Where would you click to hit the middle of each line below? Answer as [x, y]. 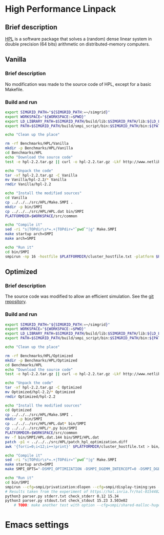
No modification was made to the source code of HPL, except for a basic [78, 84]
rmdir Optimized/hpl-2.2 [30, 396]
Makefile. [14, 89]
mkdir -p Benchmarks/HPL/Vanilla [39, 148]
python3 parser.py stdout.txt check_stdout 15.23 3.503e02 [66, 501]
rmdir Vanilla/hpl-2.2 [28, 184]
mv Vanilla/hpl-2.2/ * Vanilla [36, 180]
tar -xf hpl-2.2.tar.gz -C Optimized [43, 388]
